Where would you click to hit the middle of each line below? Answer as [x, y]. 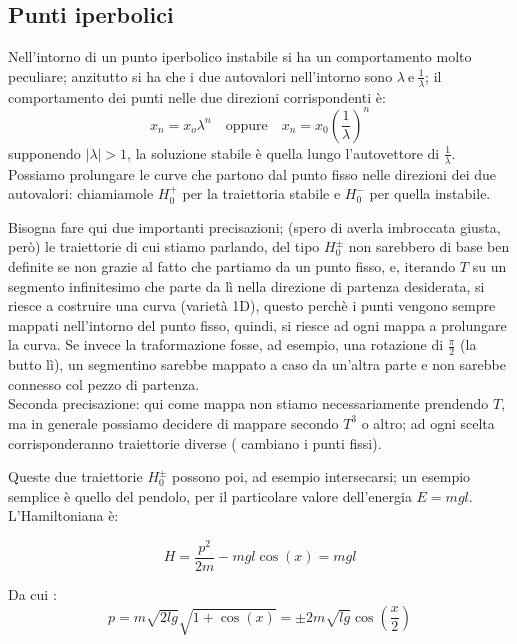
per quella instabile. [430, 193]
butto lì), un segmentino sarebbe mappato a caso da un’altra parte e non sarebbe [257, 364]
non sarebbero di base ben [429, 246]
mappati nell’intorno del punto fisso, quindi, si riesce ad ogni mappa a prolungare [257, 324]
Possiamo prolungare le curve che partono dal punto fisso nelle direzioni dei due [252, 173]
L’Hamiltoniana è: [63, 515]
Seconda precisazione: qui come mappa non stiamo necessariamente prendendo [248, 403]
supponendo [44, 152]
